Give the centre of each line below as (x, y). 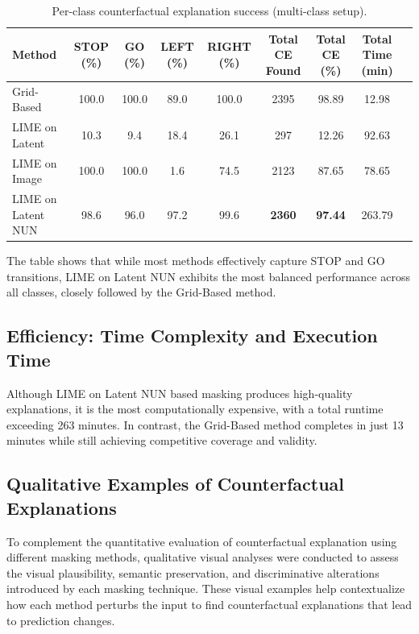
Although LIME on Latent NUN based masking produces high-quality (180, 393)
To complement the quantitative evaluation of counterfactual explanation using (202, 541)
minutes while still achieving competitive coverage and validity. (162, 440)
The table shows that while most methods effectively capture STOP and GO (196, 261)
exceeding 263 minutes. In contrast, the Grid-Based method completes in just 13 (205, 424)
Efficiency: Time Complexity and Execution (192, 336)
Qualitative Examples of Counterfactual (176, 484)
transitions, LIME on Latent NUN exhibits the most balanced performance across (208, 276)
